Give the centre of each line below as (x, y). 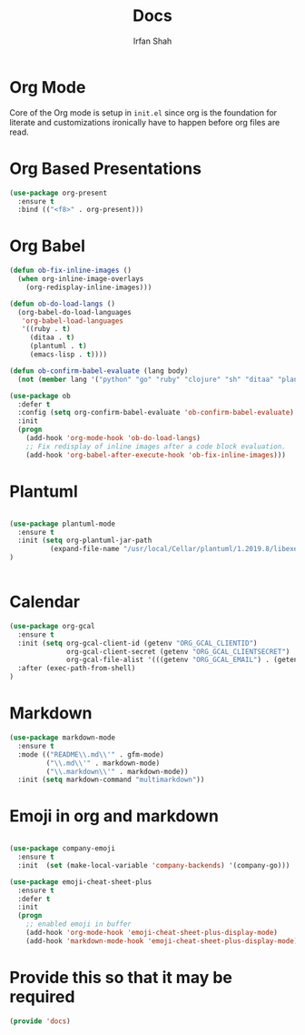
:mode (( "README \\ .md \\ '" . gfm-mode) (91, 754)
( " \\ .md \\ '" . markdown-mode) (103, 763)
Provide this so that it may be (121, 978)
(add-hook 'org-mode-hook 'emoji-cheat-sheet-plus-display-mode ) (152, 933)
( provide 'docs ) (40, 1021)
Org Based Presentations (106, 168)
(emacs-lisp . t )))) (68, 355)
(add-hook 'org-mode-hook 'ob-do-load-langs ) (113, 438)
